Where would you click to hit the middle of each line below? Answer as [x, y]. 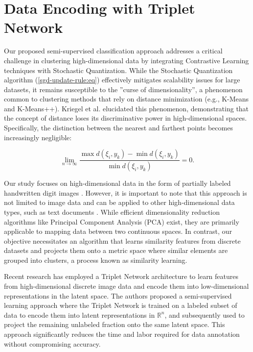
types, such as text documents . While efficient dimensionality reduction [112, 212]
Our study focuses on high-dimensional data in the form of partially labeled [117, 183]
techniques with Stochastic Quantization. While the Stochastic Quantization [118, 70]
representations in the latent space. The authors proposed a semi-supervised [118, 295]
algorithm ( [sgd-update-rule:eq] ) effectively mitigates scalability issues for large [122, 80]
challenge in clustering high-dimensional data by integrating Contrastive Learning [126, 60]
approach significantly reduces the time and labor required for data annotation [122, 334]
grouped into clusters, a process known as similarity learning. [96, 260]
